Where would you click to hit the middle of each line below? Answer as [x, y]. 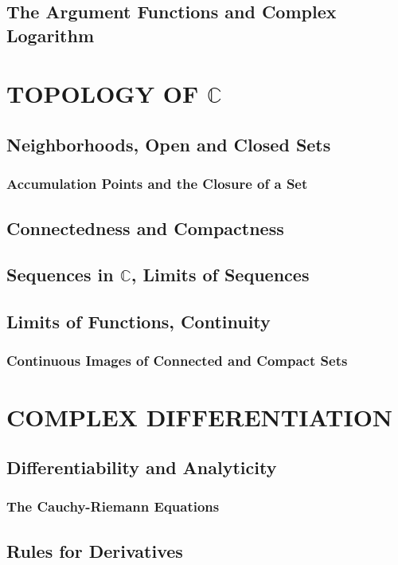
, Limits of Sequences [220, 275]
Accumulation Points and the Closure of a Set [157, 184]
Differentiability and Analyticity [142, 467]
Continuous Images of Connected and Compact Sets [177, 361]
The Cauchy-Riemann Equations [113, 506]
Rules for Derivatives [95, 550]
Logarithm [50, 35]
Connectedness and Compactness [145, 228]
